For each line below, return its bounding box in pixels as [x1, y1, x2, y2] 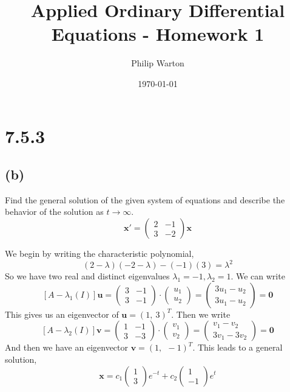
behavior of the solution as [5, 205, 104, 218]
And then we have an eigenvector [5, 341, 129, 354]
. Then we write [171, 307, 231, 320]
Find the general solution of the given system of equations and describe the [5, 193, 285, 206]
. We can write [231, 270, 285, 282]
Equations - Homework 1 [51, 21, 265, 46]
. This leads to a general [192, 341, 283, 354]
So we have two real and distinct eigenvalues [5, 270, 170, 282]
